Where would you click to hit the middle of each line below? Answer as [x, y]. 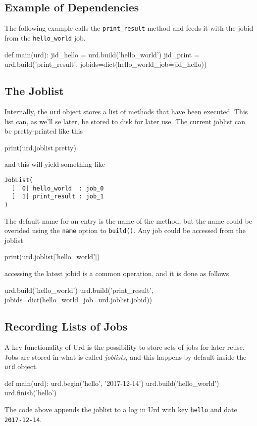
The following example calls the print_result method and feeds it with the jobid [129, 28]
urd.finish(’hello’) [31, 393]
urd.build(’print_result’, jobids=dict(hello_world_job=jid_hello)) [106, 64]
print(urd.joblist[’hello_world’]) [52, 257]
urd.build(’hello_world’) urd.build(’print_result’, [79, 290]
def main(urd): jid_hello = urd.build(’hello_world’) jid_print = [102, 54]
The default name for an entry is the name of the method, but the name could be [128, 220]
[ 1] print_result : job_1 [58, 197]
